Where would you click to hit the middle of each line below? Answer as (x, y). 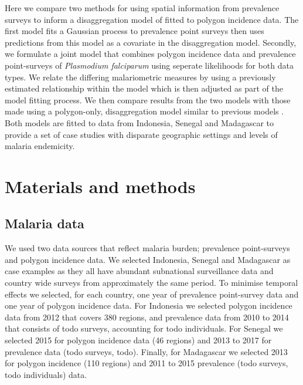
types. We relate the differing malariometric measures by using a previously (140, 77)
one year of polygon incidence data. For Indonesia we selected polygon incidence (149, 305)
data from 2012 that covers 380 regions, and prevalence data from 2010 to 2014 (147, 317)
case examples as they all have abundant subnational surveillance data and (139, 271)
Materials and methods (100, 186)
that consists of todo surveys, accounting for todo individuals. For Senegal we (144, 328)
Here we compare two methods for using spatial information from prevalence (142, 8)
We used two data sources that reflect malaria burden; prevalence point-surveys (147, 248)
